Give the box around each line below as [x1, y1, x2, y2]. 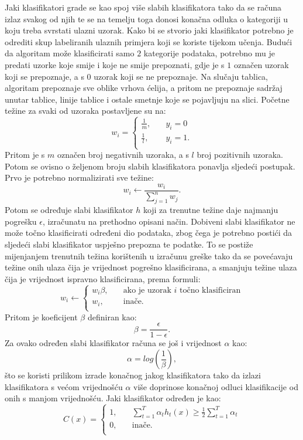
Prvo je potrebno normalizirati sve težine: [5, 171, 154, 184]
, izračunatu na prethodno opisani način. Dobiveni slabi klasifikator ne [42, 215, 295, 227]
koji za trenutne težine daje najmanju [143, 204, 278, 216]
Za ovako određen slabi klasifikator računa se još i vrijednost [5, 337, 222, 349]
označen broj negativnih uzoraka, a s [57, 148, 189, 161]
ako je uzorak [123, 286, 171, 295]
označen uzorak [233, 58, 289, 70]
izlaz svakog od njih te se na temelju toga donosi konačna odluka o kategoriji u [5, 12, 288, 25]
